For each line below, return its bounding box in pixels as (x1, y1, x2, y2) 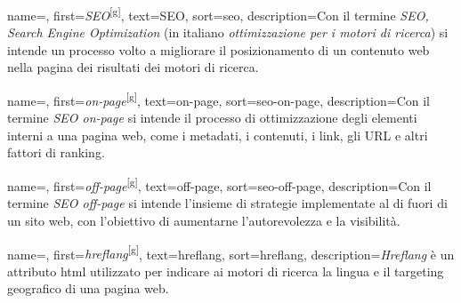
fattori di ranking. (7, 143, 105, 162)
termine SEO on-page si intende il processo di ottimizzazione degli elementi (7, 108, 417, 127)
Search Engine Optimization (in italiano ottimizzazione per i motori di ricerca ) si (7, 23, 449, 42)
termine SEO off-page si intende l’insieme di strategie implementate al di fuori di (7, 194, 448, 212)
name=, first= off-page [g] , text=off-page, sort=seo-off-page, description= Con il (7, 174, 432, 195)
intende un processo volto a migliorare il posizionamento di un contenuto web (7, 40, 430, 59)
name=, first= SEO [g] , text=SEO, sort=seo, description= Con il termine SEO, (7, 4, 429, 24)
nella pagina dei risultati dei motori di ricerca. (7, 58, 259, 76)
